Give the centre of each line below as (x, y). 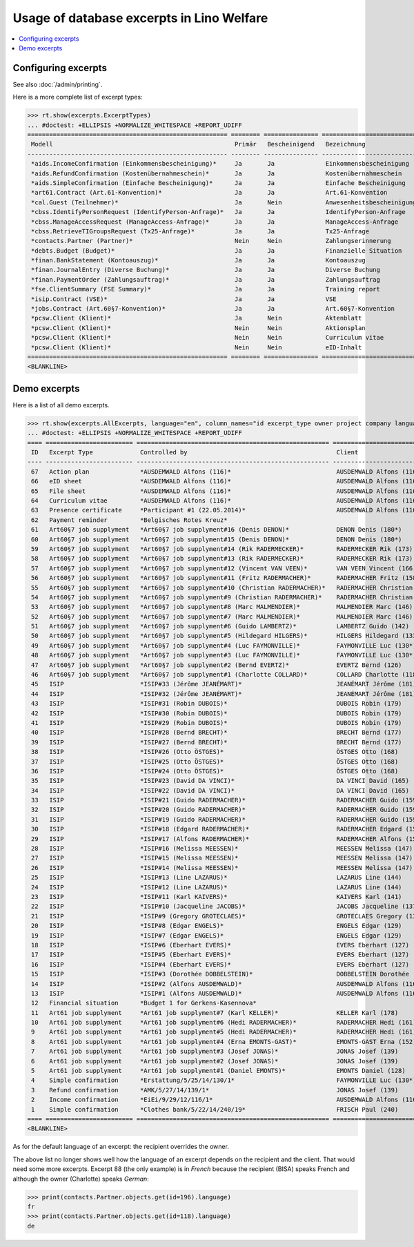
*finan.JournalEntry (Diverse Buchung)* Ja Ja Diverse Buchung (206, 270)
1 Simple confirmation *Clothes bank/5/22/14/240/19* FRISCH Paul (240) (215, 1109)
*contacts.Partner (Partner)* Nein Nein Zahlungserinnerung (211, 241)
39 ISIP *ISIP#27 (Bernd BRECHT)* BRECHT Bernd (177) (217, 742)
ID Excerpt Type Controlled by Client (195, 453)
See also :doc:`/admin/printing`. (58, 84)
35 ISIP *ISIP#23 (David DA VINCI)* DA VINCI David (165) (220, 781)
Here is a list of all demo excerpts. (61, 405)
